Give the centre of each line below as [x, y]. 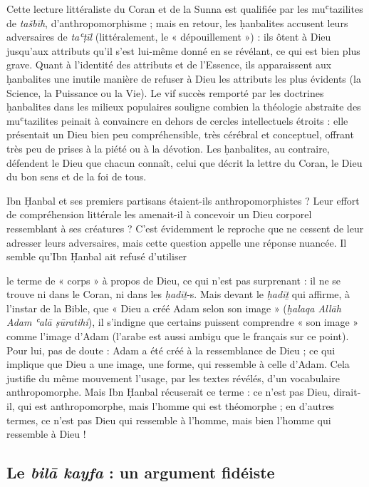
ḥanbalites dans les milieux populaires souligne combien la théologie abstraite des [184, 107]
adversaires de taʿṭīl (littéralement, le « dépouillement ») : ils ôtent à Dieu [169, 37]
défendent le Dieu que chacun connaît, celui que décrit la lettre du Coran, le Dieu [184, 162]
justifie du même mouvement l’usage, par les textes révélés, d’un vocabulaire [173, 378]
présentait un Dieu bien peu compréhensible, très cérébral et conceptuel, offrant [180, 134]
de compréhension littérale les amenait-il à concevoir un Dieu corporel [159, 214]
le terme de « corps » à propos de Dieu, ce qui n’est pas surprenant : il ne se [174, 280]
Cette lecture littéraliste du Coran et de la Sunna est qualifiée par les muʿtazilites [185, 9]
